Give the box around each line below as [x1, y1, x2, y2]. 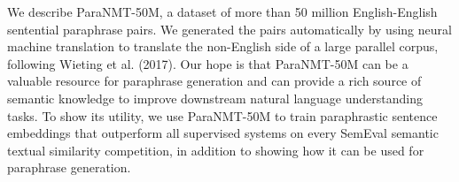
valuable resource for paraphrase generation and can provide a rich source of [7, 72, 422, 90]
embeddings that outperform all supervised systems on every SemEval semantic [7, 124, 439, 142]
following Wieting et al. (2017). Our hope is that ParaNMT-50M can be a [7, 54, 408, 72]
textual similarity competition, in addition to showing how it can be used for [7, 140, 424, 159]
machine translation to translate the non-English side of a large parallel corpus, [7, 37, 439, 56]
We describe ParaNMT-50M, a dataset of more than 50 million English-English [7, 3, 438, 20]
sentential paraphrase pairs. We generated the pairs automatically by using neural [7, 19, 452, 38]
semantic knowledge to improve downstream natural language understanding [7, 88, 424, 107]
